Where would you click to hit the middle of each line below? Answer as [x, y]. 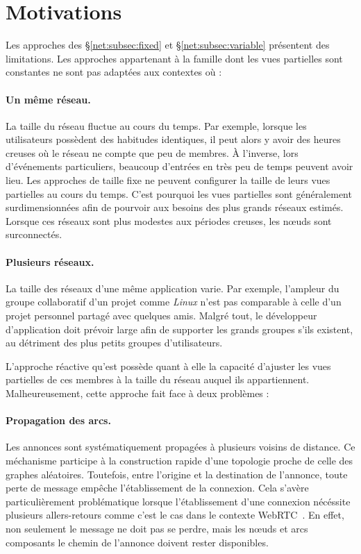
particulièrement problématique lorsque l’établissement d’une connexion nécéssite [178, 501]
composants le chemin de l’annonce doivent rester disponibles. [137, 542]
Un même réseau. [48, 99]
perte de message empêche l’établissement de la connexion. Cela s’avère [157, 488]
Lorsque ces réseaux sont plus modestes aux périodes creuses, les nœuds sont [169, 220]
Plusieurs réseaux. [50, 261]
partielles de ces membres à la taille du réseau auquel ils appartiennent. [158, 379]
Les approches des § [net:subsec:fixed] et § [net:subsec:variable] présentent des [168, 45]
